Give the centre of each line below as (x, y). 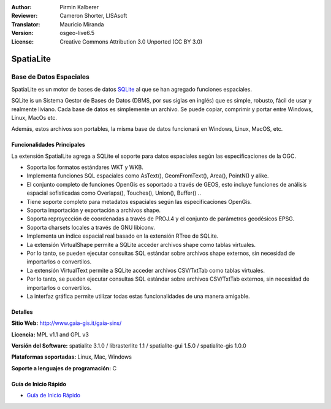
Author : (21, 7)
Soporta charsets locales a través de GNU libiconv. (91, 227)
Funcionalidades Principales (48, 145)
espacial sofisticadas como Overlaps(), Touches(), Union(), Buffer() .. (114, 193)
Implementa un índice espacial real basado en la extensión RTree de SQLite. (123, 236)
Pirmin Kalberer (79, 7)
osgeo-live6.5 (77, 33)
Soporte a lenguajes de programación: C (64, 368)
